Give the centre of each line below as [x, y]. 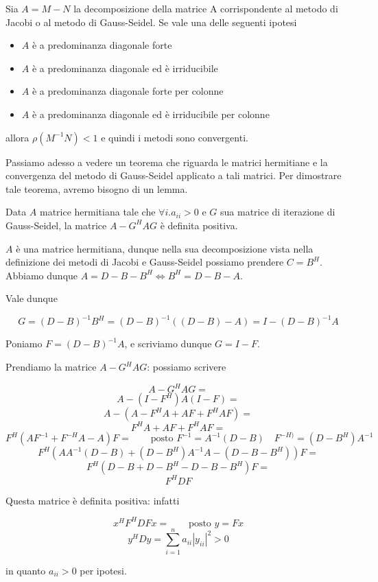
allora [17, 137]
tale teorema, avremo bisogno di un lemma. [97, 188]
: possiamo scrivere [187, 366]
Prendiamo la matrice [51, 366]
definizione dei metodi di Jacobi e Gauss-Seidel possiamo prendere [145, 262]
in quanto [26, 570]
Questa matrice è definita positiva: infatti [93, 500]
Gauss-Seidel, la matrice [56, 225]
